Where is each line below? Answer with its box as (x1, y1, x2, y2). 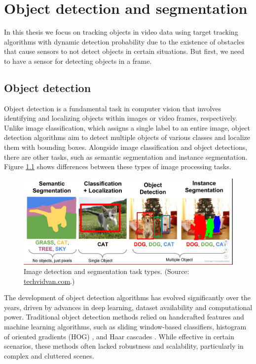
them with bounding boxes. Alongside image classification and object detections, (4, 142, 248, 152)
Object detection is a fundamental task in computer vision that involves (4, 103, 221, 113)
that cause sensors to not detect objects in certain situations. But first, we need (4, 46, 244, 56)
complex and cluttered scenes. (4, 350, 94, 361)
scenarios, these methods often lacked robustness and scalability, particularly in (4, 341, 244, 351)
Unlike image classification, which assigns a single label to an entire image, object (4, 122, 251, 133)
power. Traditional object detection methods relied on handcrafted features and (4, 312, 244, 322)
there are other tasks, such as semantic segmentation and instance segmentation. (4, 151, 248, 162)
